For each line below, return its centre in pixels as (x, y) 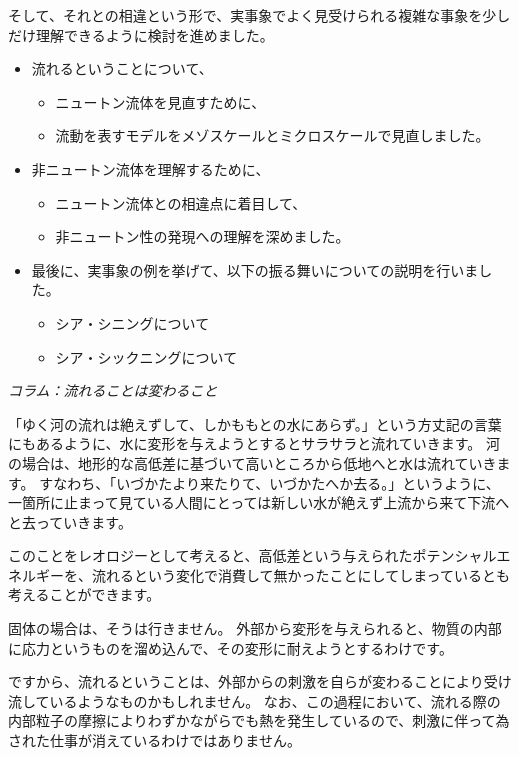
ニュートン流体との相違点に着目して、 (181, 202)
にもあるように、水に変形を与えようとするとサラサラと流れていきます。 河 (254, 443)
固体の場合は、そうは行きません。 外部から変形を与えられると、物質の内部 (255, 628)
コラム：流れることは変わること (113, 390)
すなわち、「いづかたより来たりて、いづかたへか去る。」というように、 (269, 482)
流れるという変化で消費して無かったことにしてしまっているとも (300, 574)
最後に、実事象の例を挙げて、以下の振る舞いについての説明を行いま (255, 269)
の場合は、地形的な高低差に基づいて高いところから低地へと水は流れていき (252, 462)
